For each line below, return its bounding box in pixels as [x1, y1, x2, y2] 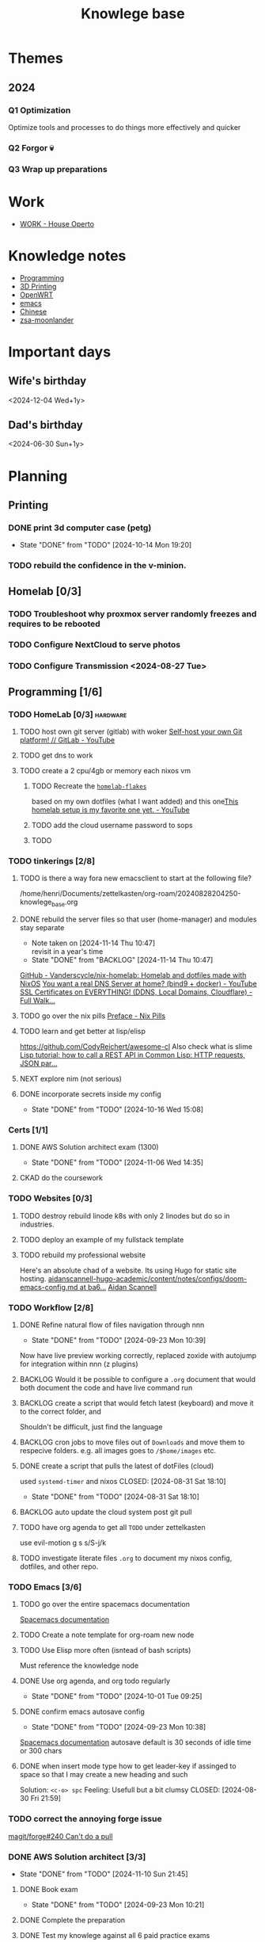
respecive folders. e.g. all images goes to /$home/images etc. [19, 1446, 216, 1456]
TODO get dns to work [19, 750, 93, 761]
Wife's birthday [8, 374, 87, 388]
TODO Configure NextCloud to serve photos [8, 639, 180, 651]
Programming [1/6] [8, 685, 103, 698]
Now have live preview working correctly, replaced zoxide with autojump [19, 1351, 257, 1360]
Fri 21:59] [30, 1794, 62, 1803]
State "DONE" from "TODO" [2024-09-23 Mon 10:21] [31, 1899, 205, 1910]
